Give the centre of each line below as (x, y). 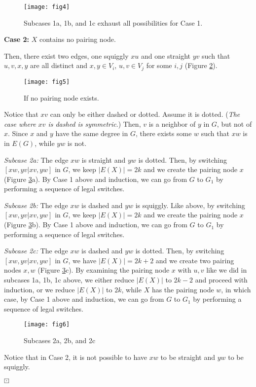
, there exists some (164, 133)
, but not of (234, 123)
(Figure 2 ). (201, 65)
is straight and (104, 159)
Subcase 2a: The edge (36, 159)
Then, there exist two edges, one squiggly (66, 55)
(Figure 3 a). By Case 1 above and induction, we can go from (96, 179)
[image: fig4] (47, 7)
